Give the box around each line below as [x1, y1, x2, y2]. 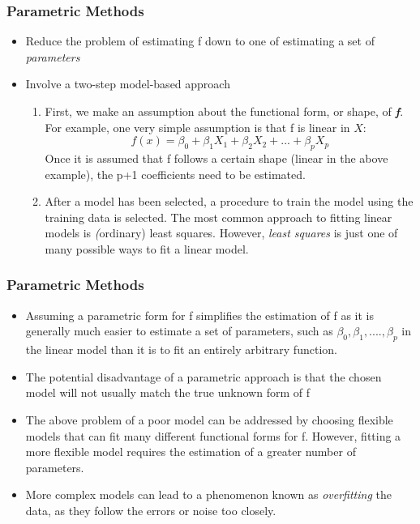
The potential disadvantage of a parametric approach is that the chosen [25, 368, 382, 385]
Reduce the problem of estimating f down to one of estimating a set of [25, 32, 375, 49]
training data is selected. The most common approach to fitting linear [45, 208, 392, 225]
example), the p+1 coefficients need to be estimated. [45, 165, 306, 182]
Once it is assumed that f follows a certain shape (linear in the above [45, 149, 388, 166]
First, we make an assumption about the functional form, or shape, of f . [45, 103, 404, 119]
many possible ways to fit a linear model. [45, 240, 249, 257]
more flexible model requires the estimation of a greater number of [25, 443, 356, 460]
